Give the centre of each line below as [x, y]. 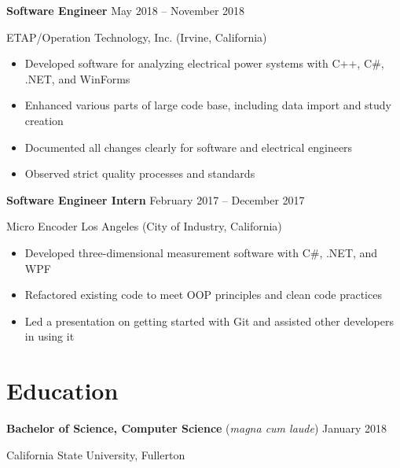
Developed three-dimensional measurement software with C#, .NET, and [201, 252]
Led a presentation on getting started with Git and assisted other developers [209, 321]
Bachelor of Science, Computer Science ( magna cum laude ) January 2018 [196, 428]
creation [44, 120]
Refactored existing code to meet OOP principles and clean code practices [203, 295]
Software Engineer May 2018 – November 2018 [126, 10]
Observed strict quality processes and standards [140, 173]
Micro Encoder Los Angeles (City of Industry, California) [144, 226]
